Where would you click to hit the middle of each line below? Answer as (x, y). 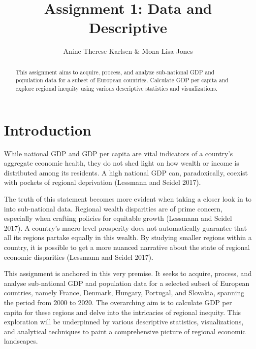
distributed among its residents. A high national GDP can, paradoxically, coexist (126, 172)
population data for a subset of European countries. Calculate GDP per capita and (122, 80)
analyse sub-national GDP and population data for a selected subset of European (127, 283)
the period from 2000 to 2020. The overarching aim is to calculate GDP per (118, 302)
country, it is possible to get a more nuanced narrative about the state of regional (127, 247)
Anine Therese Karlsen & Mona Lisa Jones (128, 51)
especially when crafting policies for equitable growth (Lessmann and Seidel (118, 218)
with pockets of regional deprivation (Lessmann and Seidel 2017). (102, 182)
